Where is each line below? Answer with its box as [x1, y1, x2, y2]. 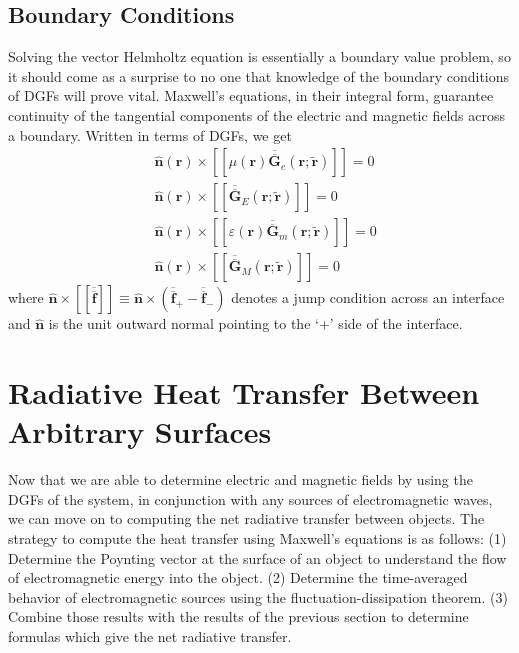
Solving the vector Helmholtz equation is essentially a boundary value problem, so [8, 46, 511, 67]
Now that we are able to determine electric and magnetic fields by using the [8, 469, 473, 490]
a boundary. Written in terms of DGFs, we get [8, 124, 292, 145]
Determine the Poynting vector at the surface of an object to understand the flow [8, 547, 507, 568]
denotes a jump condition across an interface [231, 287, 505, 308]
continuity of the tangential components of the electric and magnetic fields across [8, 104, 505, 125]
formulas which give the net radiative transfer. [8, 625, 292, 646]
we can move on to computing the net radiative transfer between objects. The [8, 508, 485, 529]
